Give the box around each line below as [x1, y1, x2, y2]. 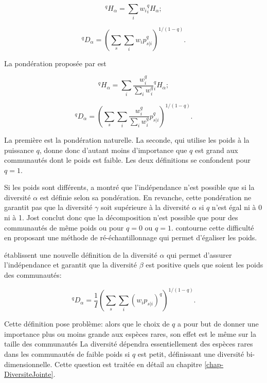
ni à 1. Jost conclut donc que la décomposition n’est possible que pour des [4, 212, 238, 223]
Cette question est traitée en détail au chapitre [55, 358, 202, 369]
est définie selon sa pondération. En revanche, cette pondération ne [40, 191, 252, 202]
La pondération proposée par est [4, 58, 106, 68]
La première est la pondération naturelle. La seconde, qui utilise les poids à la [4, 134, 250, 145]
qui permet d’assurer [167, 249, 232, 260]
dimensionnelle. [4, 358, 52, 369]
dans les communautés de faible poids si [4, 348, 130, 359]
